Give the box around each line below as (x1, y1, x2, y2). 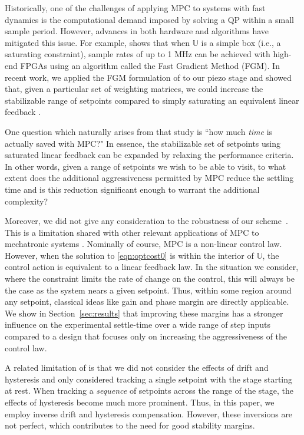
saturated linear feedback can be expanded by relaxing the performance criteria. (5, 149, 294, 161)
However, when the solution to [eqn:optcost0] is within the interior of (5, 249, 254, 261)
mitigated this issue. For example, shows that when (5, 36, 190, 48)
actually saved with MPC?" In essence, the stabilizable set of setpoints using (5, 137, 281, 149)
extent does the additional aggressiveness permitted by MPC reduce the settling (5, 172, 294, 184)
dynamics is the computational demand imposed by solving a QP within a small (5, 13, 294, 25)
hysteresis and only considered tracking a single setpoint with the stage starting (5, 373, 293, 385)
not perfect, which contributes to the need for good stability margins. (5, 419, 255, 431)
